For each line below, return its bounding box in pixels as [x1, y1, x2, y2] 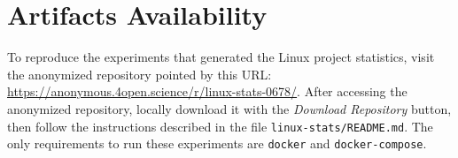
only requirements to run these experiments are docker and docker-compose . [7, 134, 427, 153]
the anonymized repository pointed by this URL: [7, 64, 272, 83]
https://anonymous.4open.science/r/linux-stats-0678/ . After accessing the [7, 82, 408, 101]
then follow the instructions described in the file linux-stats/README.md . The [7, 117, 433, 135]
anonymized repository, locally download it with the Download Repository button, [7, 99, 452, 117]
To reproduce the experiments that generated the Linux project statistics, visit [7, 48, 435, 66]
